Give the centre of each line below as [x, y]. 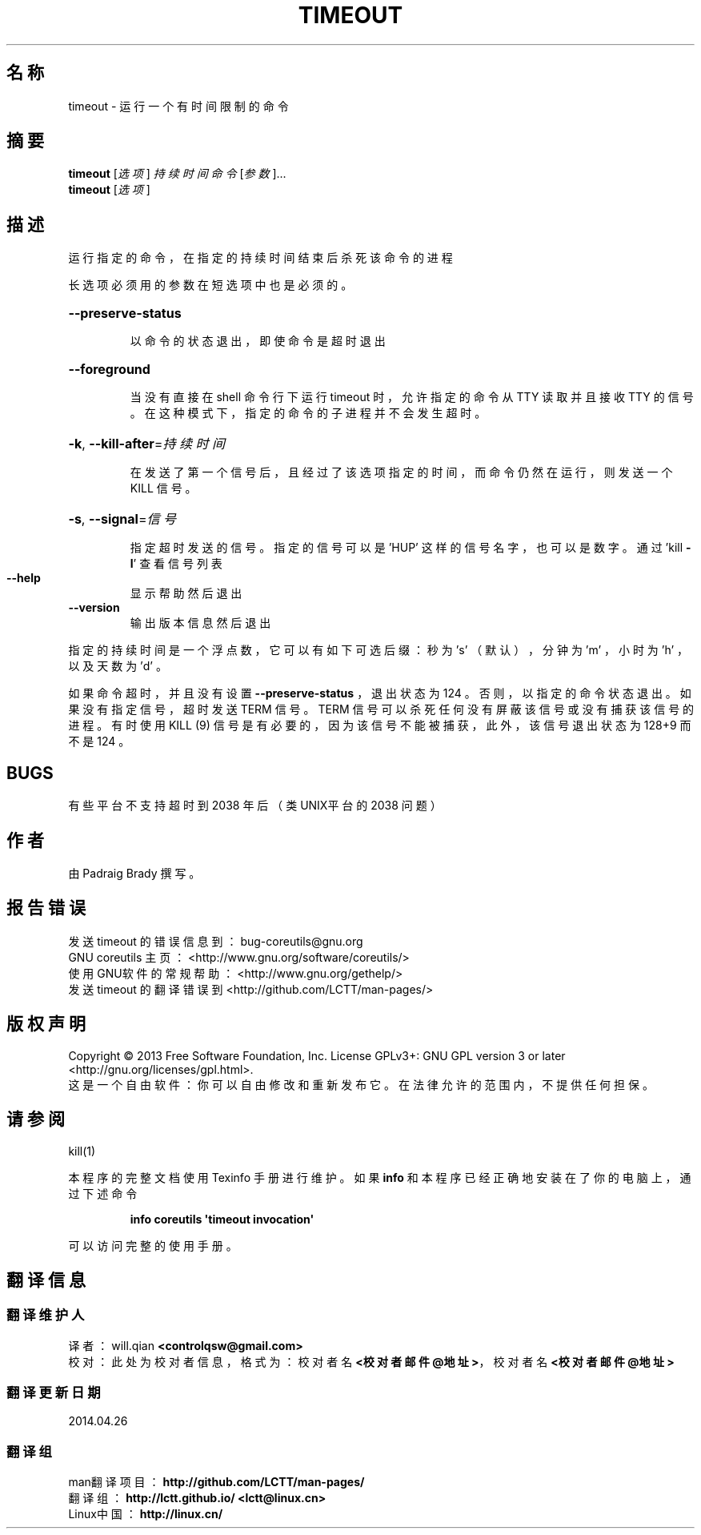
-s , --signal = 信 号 [122, 519]
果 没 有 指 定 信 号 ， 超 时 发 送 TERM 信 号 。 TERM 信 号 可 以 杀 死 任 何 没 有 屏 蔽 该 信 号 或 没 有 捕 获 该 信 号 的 [381, 709]
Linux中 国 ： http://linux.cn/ [146, 1514]
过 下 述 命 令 [103, 1193]
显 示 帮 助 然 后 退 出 [186, 593]
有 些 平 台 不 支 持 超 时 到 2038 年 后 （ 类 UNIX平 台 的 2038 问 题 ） [255, 806]
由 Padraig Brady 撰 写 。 [134, 873]
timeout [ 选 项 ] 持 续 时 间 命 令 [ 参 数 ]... [177, 174]
